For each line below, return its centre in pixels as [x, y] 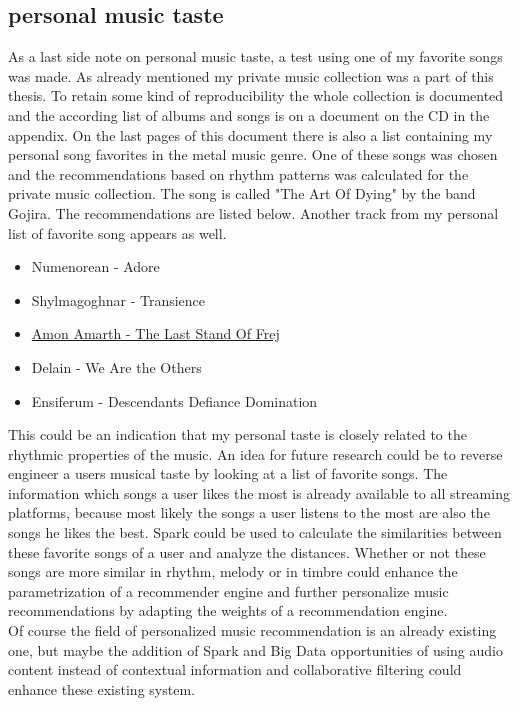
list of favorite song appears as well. [117, 232]
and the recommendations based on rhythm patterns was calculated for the [238, 173]
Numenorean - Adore [95, 266]
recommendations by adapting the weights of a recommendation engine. [228, 610]
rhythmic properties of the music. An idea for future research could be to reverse [255, 453]
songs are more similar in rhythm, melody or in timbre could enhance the [233, 571]
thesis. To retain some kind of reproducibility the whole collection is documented [256, 95]
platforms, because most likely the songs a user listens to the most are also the [249, 512]
